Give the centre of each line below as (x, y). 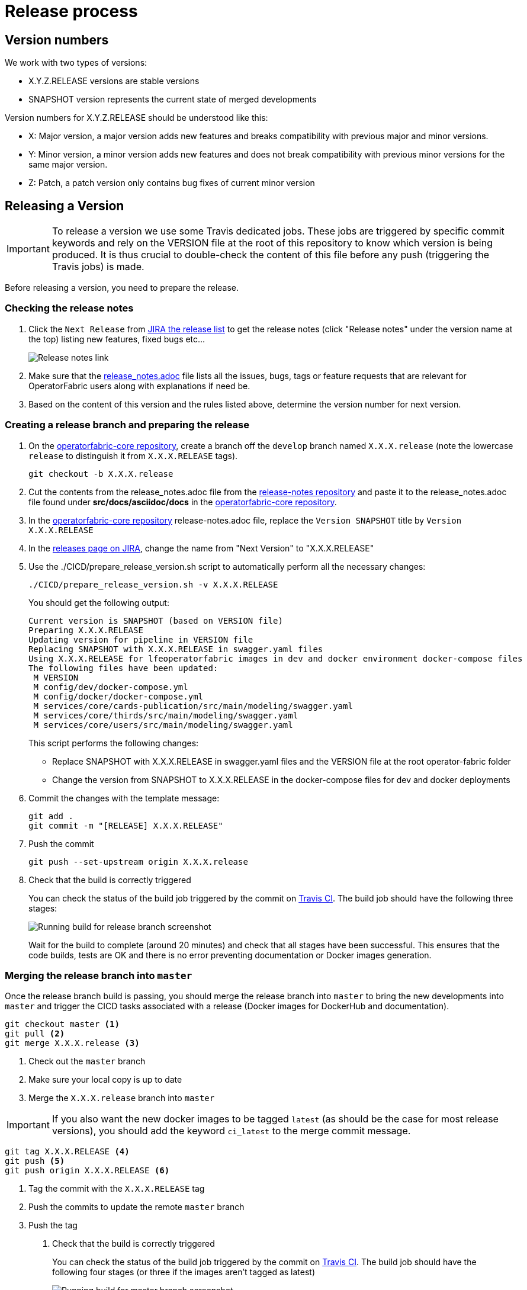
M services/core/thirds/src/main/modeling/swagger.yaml (166, 715)
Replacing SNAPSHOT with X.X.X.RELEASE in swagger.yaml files (176, 649)
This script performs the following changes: (114, 743)
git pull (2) (35, 1034)
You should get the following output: (99, 602)
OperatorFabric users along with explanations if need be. (139, 386)
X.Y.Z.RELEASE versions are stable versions (114, 81)
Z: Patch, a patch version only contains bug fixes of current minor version (172, 183)
